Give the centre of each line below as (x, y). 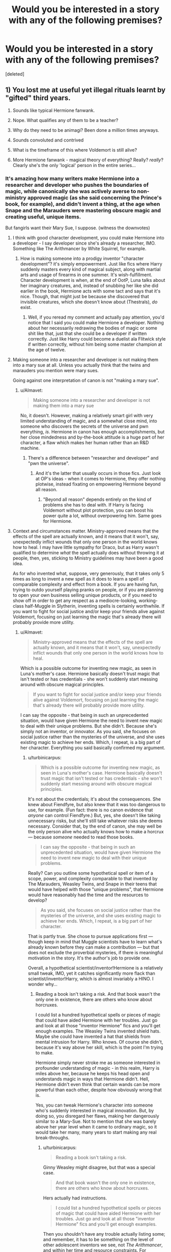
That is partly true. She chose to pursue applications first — (90, 936)
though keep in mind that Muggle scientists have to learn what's (95, 942)
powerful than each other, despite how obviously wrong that (98, 1090)
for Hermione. (58, 521)
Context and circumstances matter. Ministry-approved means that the (85, 531)
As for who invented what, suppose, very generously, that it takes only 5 (88, 573)
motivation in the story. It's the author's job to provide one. (89, 958)
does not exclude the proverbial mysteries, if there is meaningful (95, 953)
